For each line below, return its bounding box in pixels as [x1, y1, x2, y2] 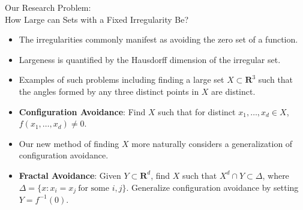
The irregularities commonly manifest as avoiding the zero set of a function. [19, 33, 298, 46]
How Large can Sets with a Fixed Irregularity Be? [5, 13, 189, 25]
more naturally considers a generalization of [131, 137, 293, 149]
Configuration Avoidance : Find [19, 105, 146, 118]
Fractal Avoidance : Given [19, 169, 121, 181]
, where [262, 169, 289, 181]
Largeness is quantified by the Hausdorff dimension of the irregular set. [19, 53, 281, 65]
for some [78, 184, 109, 193]
